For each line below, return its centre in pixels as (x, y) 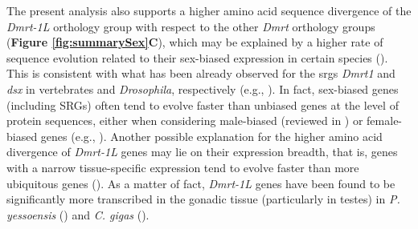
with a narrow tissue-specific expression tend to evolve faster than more (183, 167)
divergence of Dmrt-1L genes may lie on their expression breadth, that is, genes (202, 152)
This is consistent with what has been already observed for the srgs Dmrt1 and (201, 73)
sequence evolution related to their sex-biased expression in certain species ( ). (197, 57)
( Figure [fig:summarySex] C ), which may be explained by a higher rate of (195, 42)
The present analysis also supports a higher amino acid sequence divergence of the (209, 10)
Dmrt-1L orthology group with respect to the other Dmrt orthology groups (191, 26)
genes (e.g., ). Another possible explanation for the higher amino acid (211, 136)
